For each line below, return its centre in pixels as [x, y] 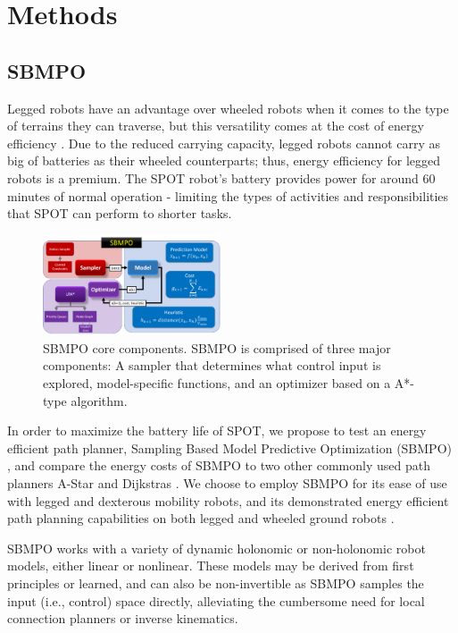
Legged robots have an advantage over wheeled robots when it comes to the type [228, 108]
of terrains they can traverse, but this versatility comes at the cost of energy [216, 126]
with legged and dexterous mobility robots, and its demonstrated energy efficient [228, 500]
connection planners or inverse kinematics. [123, 618]
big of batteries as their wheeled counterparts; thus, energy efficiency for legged [224, 160]
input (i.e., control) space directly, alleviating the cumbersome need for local [216, 600]
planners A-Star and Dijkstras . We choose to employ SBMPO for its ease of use [227, 482]
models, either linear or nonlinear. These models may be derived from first [211, 565]
